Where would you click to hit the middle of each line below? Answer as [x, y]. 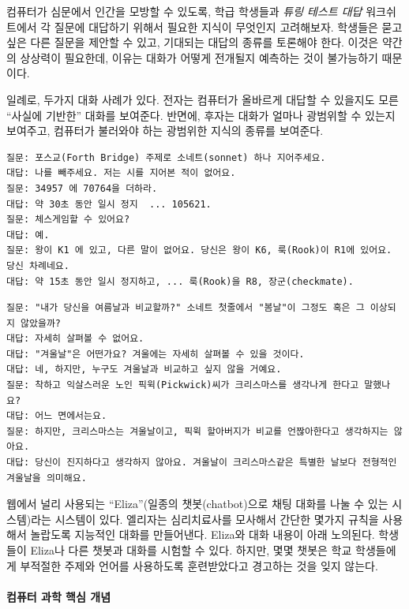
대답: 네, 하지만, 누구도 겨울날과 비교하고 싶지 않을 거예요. [144, 370]
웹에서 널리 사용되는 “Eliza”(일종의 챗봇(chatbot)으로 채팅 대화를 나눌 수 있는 [197, 504]
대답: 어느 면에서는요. [57, 416]
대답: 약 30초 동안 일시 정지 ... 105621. [109, 204]
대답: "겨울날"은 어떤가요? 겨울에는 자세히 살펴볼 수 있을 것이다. [156, 354]
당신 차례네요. [38, 265]
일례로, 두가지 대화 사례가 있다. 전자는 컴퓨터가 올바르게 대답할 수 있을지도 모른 [203, 99]
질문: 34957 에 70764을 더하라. [82, 188]
